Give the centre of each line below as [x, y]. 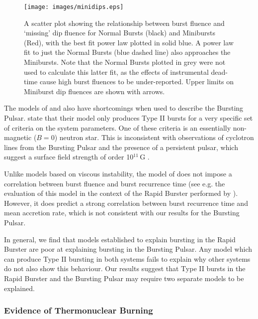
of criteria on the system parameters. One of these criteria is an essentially [118, 127]
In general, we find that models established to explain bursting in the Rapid [120, 239]
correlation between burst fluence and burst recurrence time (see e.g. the [115, 183]
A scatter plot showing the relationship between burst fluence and [124, 23]
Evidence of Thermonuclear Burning [79, 310]
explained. [19, 288]
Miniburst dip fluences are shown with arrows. [94, 91]
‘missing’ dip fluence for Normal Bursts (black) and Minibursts [120, 33]
